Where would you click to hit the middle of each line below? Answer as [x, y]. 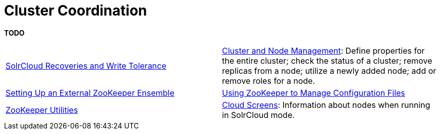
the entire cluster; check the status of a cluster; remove [327, 60]
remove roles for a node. [269, 81]
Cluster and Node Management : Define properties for [323, 50]
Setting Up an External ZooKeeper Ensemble [90, 93]
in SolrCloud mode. [258, 115]
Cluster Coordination [76, 11]
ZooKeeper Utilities [42, 110]
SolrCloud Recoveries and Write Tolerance [86, 65]
